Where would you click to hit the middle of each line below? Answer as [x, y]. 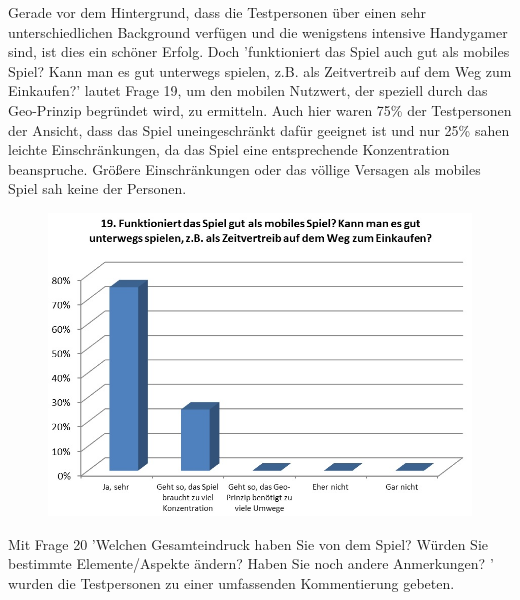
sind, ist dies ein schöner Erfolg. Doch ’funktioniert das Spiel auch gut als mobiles [259, 51]
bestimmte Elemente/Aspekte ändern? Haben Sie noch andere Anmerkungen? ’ [251, 563]
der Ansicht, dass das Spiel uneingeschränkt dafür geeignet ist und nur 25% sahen [259, 129]
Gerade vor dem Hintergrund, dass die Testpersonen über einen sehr [217, 12]
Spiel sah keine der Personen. [97, 188]
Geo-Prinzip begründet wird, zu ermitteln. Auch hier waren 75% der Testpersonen [260, 109]
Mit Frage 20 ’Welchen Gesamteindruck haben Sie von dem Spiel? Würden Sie [248, 543]
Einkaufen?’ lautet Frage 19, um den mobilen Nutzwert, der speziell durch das [248, 90]
